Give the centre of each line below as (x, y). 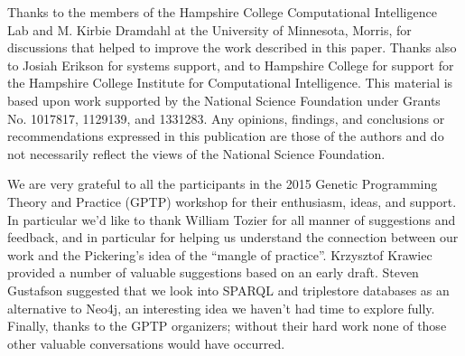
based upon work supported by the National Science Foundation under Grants (224, 100)
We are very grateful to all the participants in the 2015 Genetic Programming (223, 184)
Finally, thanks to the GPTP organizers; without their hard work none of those (227, 326)
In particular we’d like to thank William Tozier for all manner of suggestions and (232, 219)
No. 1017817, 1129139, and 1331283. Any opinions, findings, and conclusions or (226, 118)
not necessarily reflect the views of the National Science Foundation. (196, 153)
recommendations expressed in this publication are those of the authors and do (226, 136)
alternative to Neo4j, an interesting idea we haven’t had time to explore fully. (221, 308)
